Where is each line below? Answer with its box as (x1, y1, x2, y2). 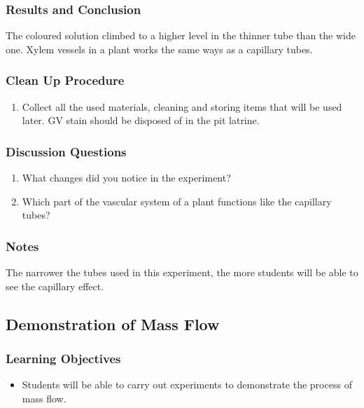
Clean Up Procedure (6, 72, 125, 89)
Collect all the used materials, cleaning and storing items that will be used (22, 99, 342, 114)
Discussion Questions (6, 142, 127, 160)
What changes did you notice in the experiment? (22, 170, 231, 185)
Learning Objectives (6, 349, 121, 367)
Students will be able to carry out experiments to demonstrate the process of (22, 377, 352, 392)
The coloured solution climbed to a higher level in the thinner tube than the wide (6, 28, 356, 43)
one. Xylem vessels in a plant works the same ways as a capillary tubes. (6, 41, 313, 56)
